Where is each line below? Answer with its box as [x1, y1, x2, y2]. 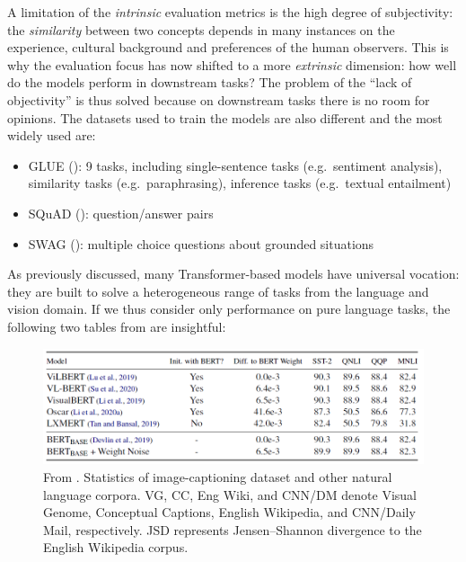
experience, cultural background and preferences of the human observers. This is [7, 38, 449, 57]
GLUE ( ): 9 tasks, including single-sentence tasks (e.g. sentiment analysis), [28, 156, 443, 174]
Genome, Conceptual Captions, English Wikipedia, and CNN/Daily [43, 503, 416, 522]
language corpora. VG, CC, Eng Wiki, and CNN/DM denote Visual [43, 485, 418, 504]
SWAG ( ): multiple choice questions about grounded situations [28, 234, 374, 253]
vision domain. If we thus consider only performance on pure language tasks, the [7, 299, 451, 318]
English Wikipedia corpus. [43, 538, 189, 557]
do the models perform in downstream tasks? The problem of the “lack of [7, 73, 412, 92]
